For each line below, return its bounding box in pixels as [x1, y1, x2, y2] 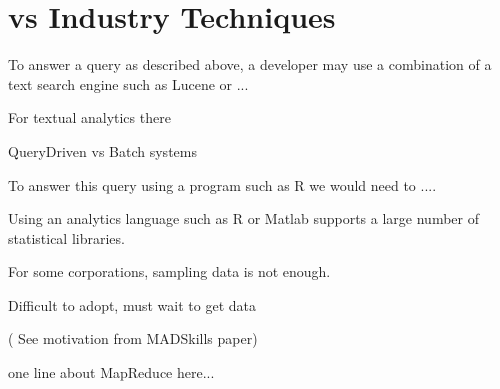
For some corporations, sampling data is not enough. [8, 261, 331, 282]
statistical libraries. [8, 227, 125, 248]
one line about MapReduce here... [8, 362, 215, 383]
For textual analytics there [8, 107, 171, 128]
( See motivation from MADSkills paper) [8, 328, 258, 349]
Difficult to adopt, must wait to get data [8, 294, 256, 315]
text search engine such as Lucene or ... [8, 73, 249, 94]
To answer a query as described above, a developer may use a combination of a [8, 54, 492, 75]
